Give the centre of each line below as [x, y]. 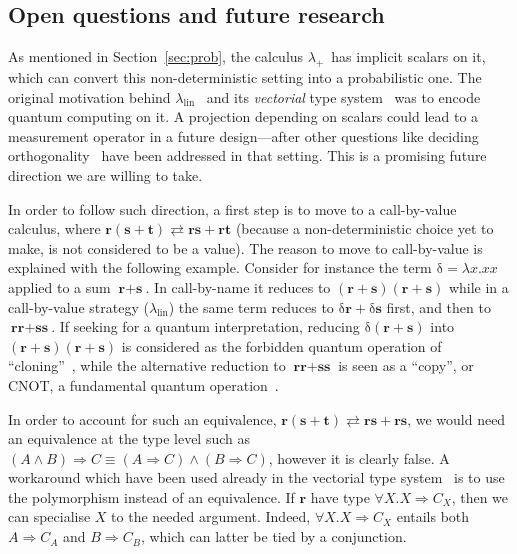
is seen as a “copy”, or [406, 365]
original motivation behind [89, 96]
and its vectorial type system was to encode [343, 96]
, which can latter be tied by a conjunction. [273, 536]
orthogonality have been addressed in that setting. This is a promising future [247, 155]
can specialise [49, 516]
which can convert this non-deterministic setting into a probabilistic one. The [245, 77]
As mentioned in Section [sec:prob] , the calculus [156, 56]
